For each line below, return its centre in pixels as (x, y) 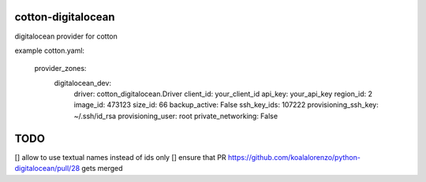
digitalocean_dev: (83, 83)
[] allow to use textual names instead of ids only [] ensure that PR (120, 157)
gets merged (102, 169)
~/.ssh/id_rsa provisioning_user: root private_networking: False (176, 116)
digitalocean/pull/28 (47, 169)
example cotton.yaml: (50, 50)
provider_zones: (60, 69)
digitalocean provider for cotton (66, 36)
